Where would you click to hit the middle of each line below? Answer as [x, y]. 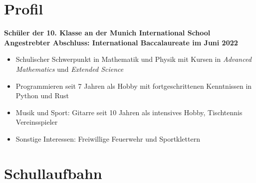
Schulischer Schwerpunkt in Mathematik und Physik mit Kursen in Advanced [133, 59]
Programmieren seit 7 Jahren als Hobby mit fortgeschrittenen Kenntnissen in [134, 86]
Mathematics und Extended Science [70, 69]
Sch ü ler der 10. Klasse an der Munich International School [107, 33]
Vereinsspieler [37, 122]
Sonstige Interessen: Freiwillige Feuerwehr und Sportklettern [108, 138]
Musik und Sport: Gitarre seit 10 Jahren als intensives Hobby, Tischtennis [129, 112]
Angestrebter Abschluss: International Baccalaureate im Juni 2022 [121, 42]
